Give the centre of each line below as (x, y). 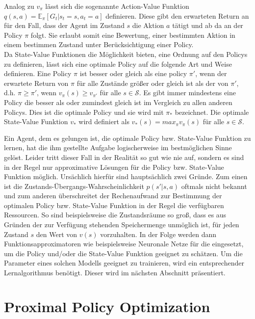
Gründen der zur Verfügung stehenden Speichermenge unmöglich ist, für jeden (122, 225)
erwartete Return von (36, 83)
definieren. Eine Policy (38, 73)
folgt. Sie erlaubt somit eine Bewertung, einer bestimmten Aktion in (133, 35)
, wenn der (211, 73)
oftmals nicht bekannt (214, 186)
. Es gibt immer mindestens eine (187, 93)
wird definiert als (104, 121)
